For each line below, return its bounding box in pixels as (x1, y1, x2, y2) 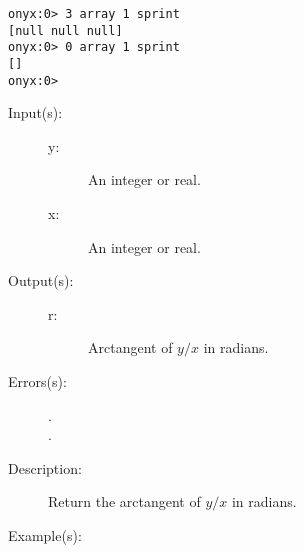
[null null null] (8, 23, 123, 38)
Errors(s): (8, 371, 67, 392)
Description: (8, 457, 82, 478)
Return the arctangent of (48, 491, 201, 512)
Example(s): (8, 525, 82, 545)
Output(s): (8, 270, 74, 291)
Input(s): (8, 102, 63, 123)
